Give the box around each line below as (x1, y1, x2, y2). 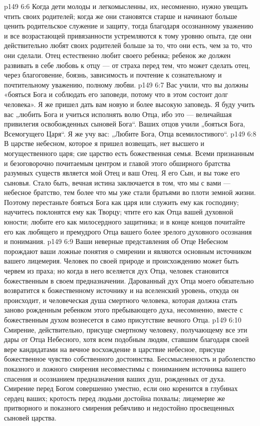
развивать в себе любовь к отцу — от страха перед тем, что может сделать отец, (4, 59, 250, 70)
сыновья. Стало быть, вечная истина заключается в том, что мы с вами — (4, 177, 231, 187)
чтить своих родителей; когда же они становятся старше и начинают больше (4, 10, 237, 21)
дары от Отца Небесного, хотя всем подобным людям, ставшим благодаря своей (4, 334, 249, 344)
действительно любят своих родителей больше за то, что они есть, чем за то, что (4, 40, 252, 50)
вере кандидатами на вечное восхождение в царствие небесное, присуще (4, 343, 225, 354)
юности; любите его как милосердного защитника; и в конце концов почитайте (4, 216, 245, 227)
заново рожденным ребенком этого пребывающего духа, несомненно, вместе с (4, 304, 243, 315)
